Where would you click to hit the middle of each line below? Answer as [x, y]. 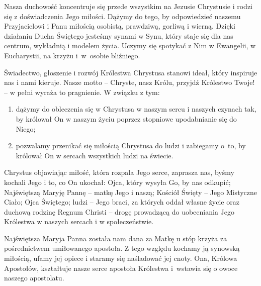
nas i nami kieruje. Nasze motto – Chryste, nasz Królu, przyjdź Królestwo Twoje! [129, 82]
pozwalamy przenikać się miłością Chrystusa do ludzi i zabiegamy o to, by [131, 146]
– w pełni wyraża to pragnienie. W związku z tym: [82, 92]
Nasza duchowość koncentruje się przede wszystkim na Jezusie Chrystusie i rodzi [128, 6]
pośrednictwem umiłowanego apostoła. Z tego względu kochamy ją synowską [122, 248]
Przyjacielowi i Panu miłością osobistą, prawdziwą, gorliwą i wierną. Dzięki [120, 26]
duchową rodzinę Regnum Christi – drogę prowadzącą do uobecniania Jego [119, 211]
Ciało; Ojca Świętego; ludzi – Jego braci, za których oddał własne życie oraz [122, 202]
